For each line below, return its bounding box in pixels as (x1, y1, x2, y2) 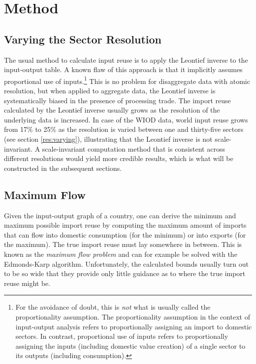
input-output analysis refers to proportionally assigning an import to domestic (15, 321, 252, 331)
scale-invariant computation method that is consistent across (42, 143, 225, 154)
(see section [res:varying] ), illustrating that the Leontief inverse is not (4, 133, 213, 144)
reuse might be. (4, 278, 51, 288)
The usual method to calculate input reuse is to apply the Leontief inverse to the (4, 54, 248, 65)
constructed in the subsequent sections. (4, 162, 122, 173)
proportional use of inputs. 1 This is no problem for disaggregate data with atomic (4, 74, 250, 86)
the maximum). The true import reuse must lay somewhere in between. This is (4, 239, 242, 249)
